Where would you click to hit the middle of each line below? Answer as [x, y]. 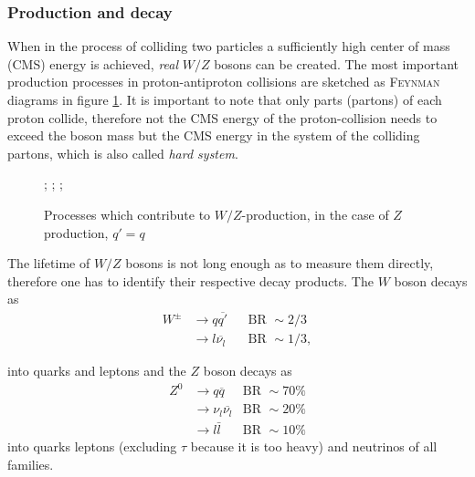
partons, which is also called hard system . [123, 153]
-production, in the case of [315, 214]
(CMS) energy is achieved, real [93, 63]
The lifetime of [49, 263]
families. [31, 464]
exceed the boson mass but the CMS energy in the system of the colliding [214, 135]
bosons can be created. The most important [337, 63]
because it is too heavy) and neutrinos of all [314, 446]
